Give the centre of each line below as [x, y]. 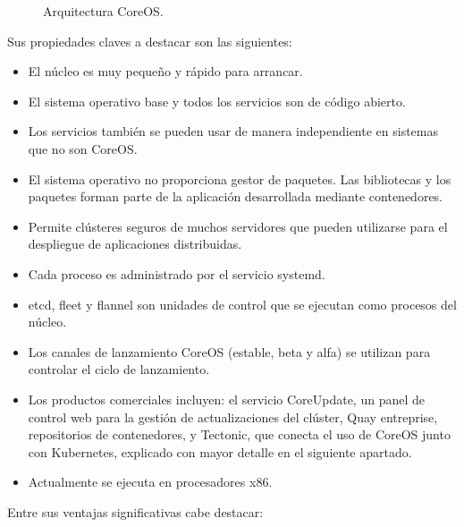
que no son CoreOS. [83, 148]
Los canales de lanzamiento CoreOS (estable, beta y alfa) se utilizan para [229, 351]
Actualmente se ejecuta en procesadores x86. [150, 482]
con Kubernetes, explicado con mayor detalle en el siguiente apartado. [220, 451]
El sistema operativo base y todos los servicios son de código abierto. [217, 101]
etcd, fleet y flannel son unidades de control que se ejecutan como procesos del [242, 304]
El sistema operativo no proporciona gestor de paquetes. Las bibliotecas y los [240, 178]
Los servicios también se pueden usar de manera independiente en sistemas [233, 131]
